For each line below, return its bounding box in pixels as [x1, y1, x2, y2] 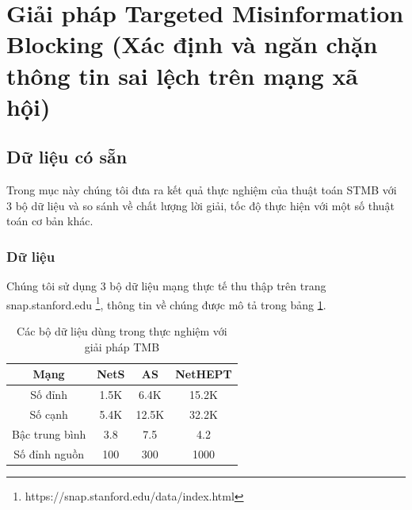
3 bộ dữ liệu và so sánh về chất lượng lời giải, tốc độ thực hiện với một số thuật [6, 197, 395, 213]
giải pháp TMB [84, 338, 160, 355]
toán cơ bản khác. [6, 213, 93, 229]
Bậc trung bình [12, 425, 86, 442]
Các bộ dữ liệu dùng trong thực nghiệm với [17, 322, 227, 339]
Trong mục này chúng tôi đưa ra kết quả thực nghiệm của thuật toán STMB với [6, 182, 397, 198]
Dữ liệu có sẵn [6, 144, 128, 169]
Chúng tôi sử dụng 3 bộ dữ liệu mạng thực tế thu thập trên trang [6, 278, 326, 294]
